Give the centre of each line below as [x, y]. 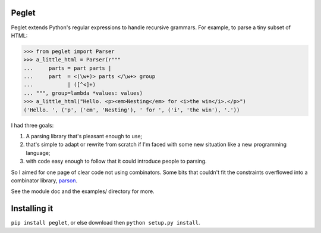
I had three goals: [32, 125]
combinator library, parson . [44, 180]
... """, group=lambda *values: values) [83, 93]
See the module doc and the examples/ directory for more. [83, 191]
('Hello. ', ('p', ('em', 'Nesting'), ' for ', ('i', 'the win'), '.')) [132, 110]
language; [38, 153]
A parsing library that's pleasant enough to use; [84, 136]
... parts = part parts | [67, 68]
